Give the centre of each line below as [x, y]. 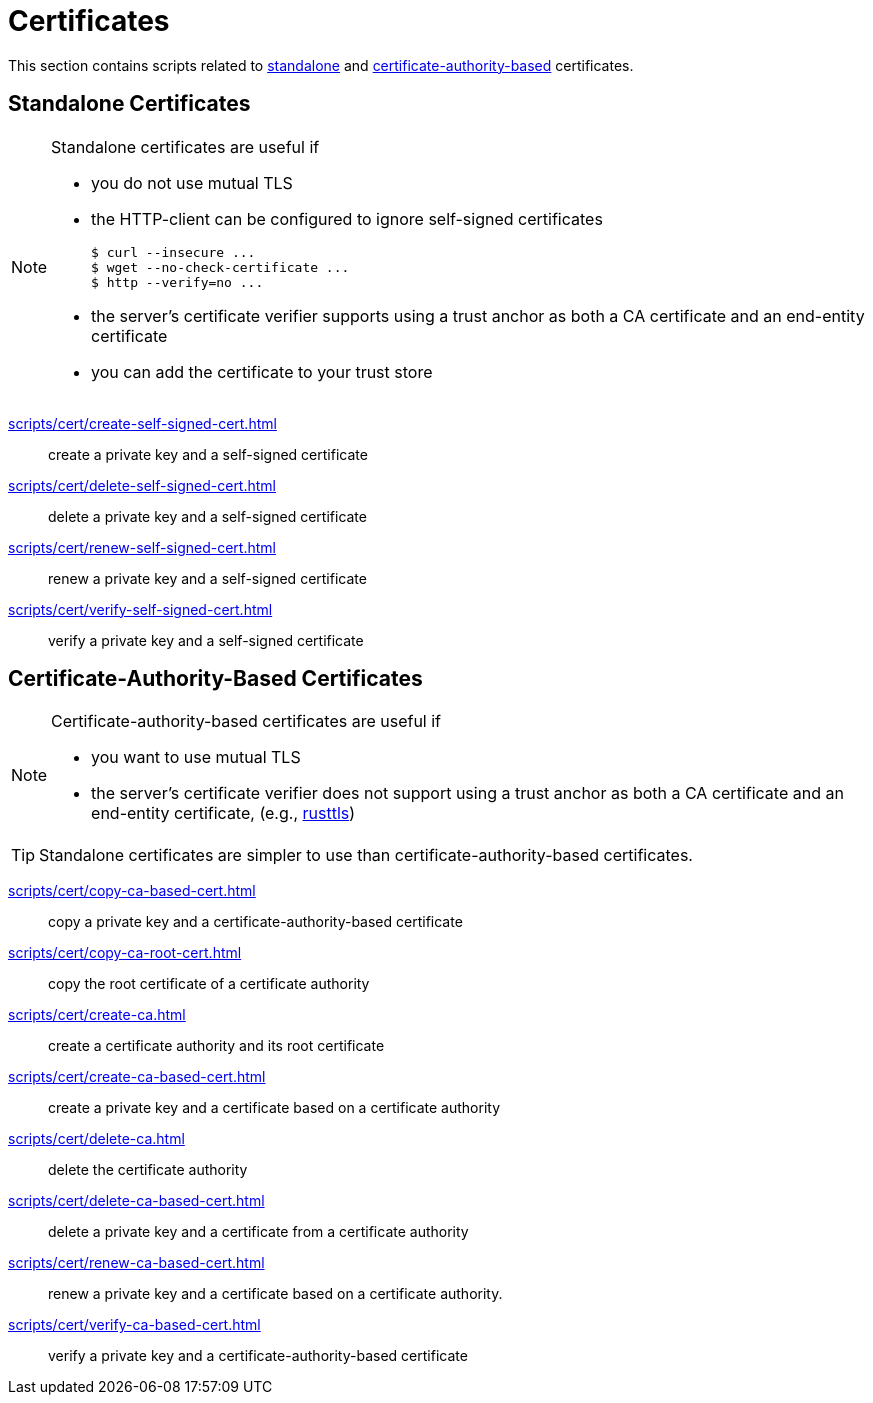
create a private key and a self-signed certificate [208, 454]
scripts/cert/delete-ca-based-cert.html [136, 1201]
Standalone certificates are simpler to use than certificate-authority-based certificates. [366, 855]
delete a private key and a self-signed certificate [207, 516]
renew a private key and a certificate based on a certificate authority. [275, 1294]
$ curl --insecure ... [173, 252]
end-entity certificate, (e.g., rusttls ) [223, 813]
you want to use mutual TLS [196, 757]
